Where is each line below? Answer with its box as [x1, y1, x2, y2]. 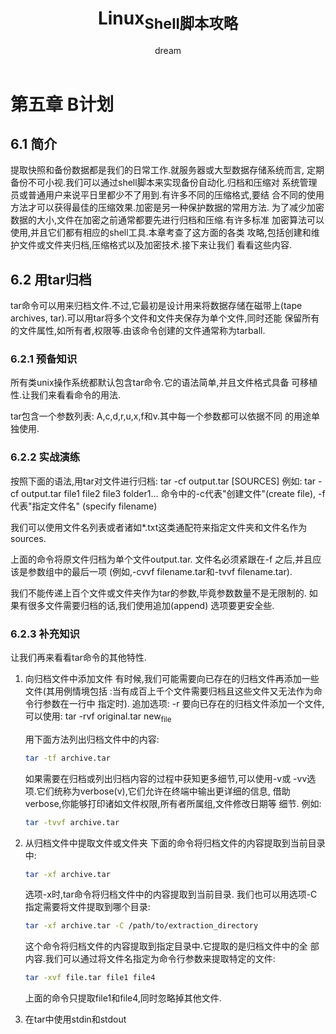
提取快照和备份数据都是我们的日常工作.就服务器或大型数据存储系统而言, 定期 [10, 164, 325, 176]
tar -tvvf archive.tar [24, 817, 120, 827]
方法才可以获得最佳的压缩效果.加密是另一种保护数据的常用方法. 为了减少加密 [10, 202, 325, 214]
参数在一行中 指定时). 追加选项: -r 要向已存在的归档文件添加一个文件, [42, 698, 325, 710]
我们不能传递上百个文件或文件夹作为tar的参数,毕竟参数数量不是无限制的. [10, 587, 307, 599]
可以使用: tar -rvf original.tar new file [24, 710, 172, 724]
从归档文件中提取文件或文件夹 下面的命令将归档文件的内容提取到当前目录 [24, 837, 326, 849]
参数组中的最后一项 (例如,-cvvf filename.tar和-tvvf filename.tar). [27, 565, 293, 577]
